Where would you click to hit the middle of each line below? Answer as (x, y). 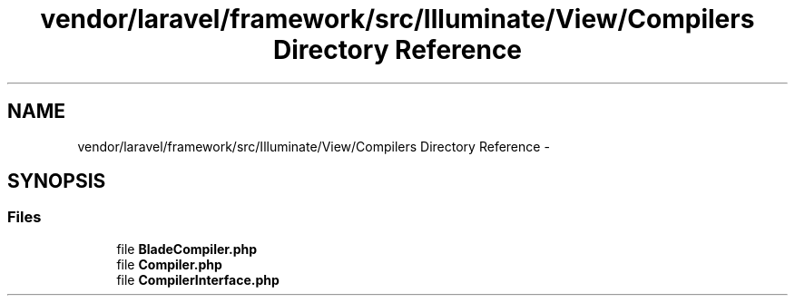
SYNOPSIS (57, 181)
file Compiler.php (169, 264)
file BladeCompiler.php (187, 249)
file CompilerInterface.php (198, 279)
